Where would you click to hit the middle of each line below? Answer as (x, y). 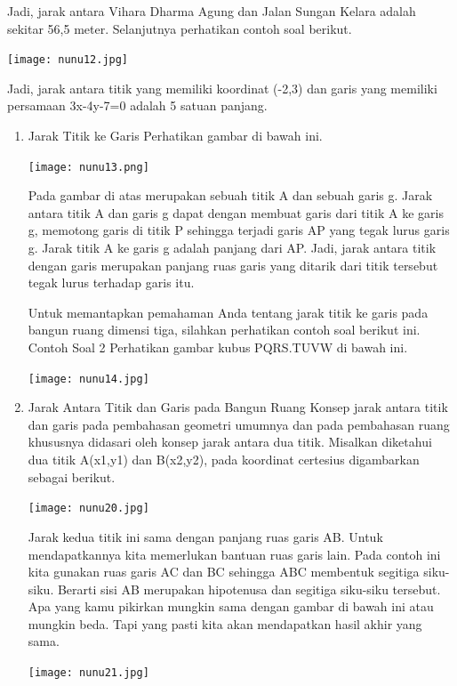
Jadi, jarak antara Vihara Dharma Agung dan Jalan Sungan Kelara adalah (212, 11)
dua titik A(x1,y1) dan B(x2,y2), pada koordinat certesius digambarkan (224, 460)
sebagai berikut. (72, 476)
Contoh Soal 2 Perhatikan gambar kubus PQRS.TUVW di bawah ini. (218, 347)
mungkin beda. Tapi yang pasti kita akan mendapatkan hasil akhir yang (225, 623)
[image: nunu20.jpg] (88, 508)
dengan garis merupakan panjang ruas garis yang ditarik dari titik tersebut (233, 265)
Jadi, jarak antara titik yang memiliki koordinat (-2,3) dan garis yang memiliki (222, 88)
